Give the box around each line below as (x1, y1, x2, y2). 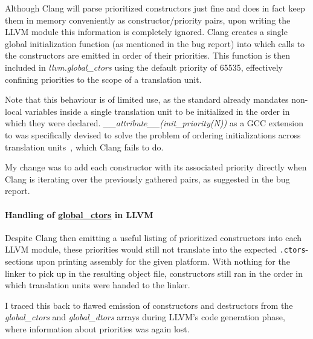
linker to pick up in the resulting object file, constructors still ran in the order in (5, 266, 303, 279)
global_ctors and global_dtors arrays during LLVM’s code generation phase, (5, 311, 285, 323)
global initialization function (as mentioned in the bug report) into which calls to (5, 37, 305, 50)
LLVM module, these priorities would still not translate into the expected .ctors (5, 243, 306, 256)
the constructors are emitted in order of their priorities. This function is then (5, 49, 291, 62)
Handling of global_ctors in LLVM (5, 208, 153, 221)
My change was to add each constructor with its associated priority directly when (5, 161, 307, 173)
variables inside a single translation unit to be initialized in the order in (25, 105, 290, 117)
